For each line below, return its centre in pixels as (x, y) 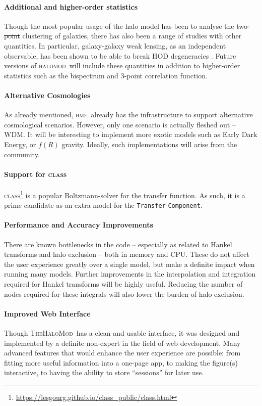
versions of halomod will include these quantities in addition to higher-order (122, 65)
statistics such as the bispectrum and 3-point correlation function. (106, 75)
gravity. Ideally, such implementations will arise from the (149, 144)
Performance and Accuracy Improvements (79, 225)
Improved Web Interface (47, 313)
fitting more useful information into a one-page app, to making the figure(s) (121, 362)
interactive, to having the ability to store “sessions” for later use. (104, 372)
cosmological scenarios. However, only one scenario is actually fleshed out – (120, 124)
